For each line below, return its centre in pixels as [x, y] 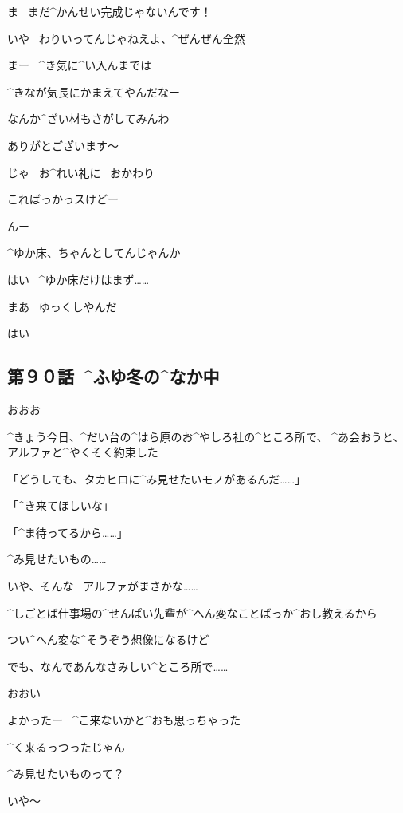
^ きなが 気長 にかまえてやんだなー [94, 91]
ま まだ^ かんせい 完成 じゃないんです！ [110, 11]
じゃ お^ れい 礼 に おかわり [81, 172]
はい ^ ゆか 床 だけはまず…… [78, 279]
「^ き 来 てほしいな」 [61, 505]
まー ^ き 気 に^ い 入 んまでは [80, 65]
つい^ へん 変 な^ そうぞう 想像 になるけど [108, 639]
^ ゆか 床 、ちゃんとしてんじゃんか [94, 253]
